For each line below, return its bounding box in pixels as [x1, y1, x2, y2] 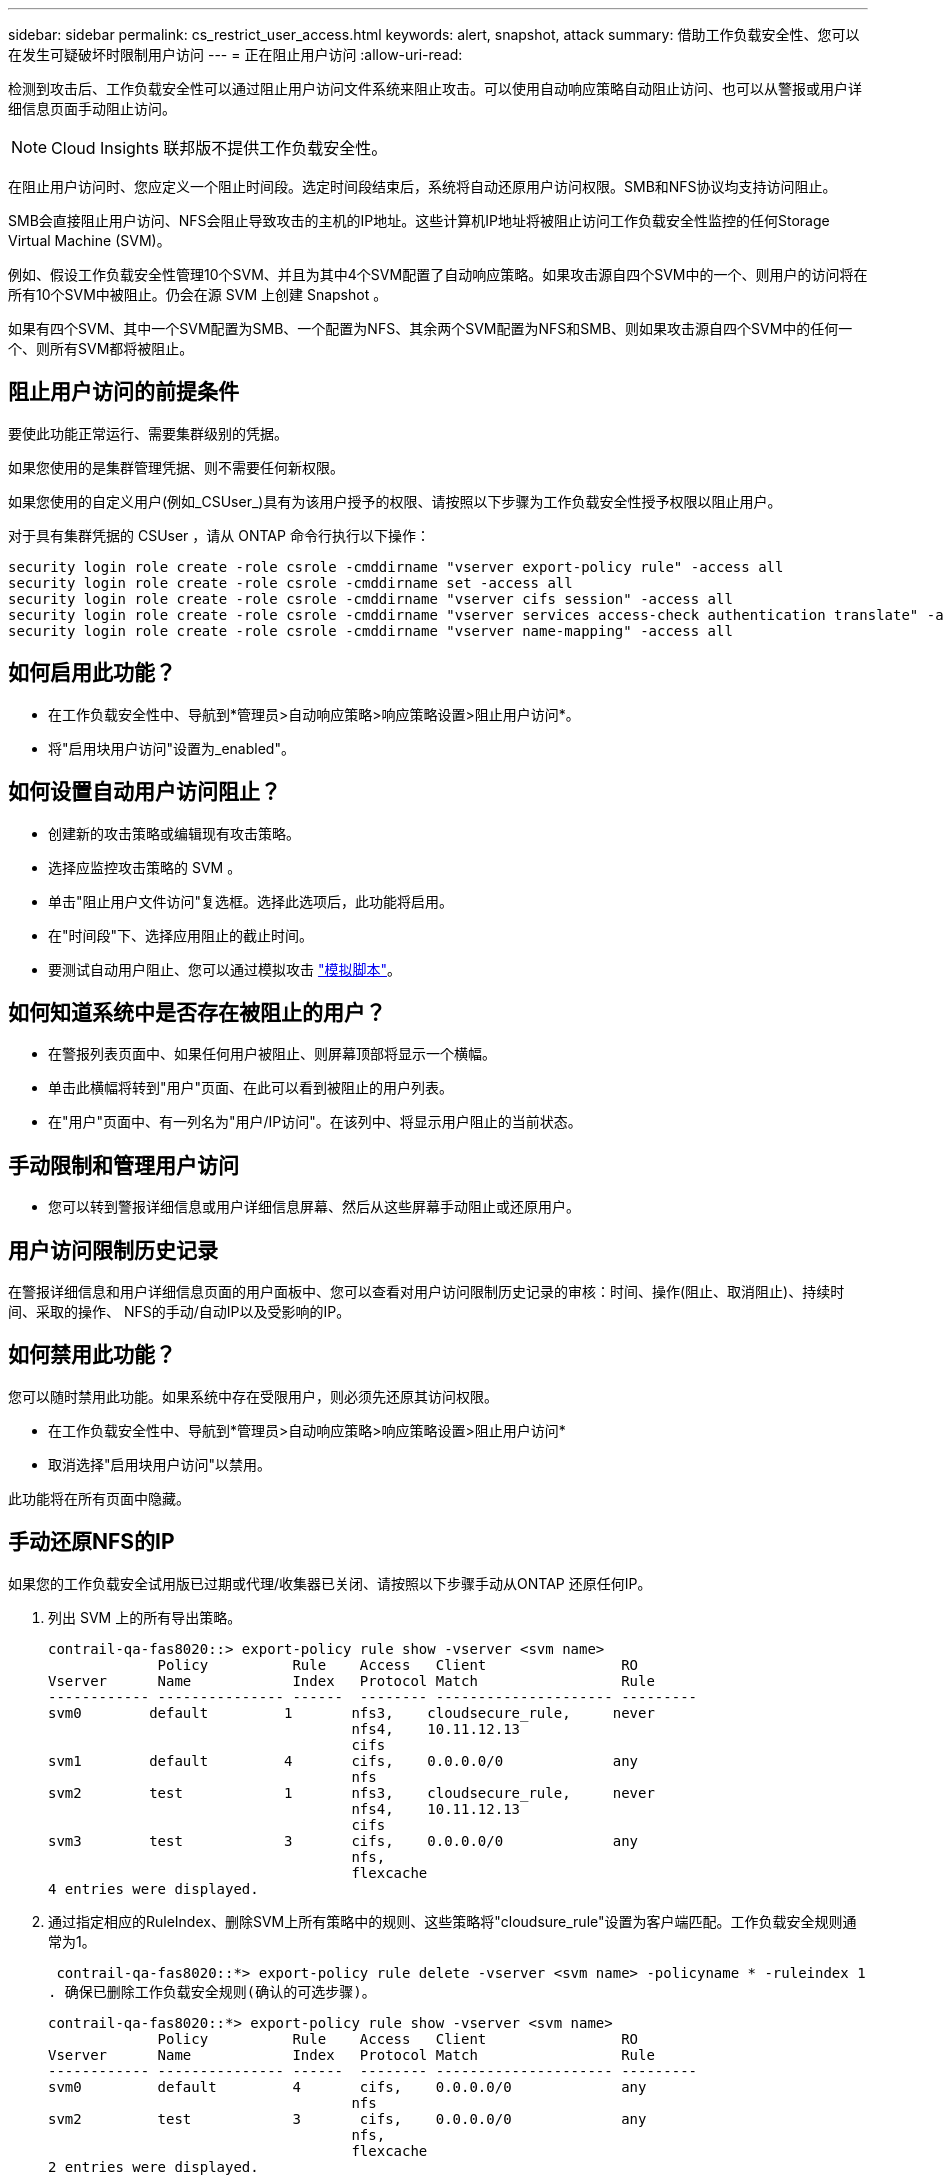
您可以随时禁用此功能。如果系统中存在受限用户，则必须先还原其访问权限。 [8, 1387, 498, 1405]
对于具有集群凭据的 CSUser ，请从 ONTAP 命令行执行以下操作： [8, 526, 430, 544]
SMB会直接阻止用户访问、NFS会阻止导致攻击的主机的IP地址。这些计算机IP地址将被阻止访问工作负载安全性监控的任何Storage [8, 212, 830, 229]
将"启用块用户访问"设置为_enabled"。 [48, 739, 295, 757]
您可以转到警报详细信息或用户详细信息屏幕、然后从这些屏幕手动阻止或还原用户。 [48, 1198, 580, 1216]
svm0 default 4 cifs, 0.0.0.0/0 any [48, 2078, 647, 2095]
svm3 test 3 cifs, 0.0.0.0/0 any [48, 1832, 639, 1849]
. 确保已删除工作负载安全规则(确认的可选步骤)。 [48, 1983, 376, 2000]
